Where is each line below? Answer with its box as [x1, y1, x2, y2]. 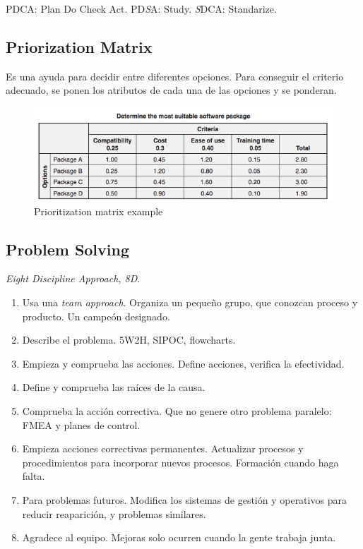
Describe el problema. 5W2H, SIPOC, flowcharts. [22, 332, 236, 347]
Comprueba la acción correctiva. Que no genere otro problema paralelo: [22, 404, 332, 418]
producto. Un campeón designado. [22, 308, 170, 323]
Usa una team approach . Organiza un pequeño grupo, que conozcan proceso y [22, 295, 358, 310]
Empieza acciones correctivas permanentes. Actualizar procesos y [22, 441, 304, 456]
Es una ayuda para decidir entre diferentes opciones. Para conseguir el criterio [6, 68, 344, 83]
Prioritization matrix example [34, 203, 163, 218]
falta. [22, 469, 45, 483]
